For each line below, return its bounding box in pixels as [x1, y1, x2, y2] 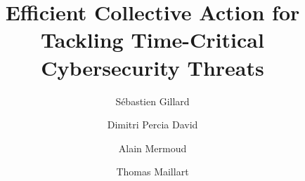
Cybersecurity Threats [41, 53, 264, 81]
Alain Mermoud [118, 140, 187, 155]
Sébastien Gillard [115, 93, 190, 108]
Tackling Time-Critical [41, 25, 264, 54]
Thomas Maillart [116, 164, 189, 179]
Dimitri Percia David [107, 117, 198, 132]
